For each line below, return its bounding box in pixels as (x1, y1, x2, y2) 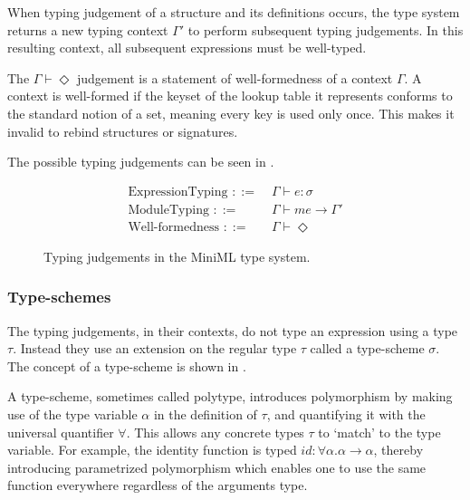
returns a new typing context (7, 20, 168, 39)
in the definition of (153, 405, 257, 424)
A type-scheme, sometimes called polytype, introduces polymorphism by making (7, 387, 453, 406)
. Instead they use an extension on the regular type (13, 339, 297, 358)
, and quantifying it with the (266, 405, 426, 424)
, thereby (373, 440, 424, 459)
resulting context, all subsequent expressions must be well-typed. (7, 38, 367, 57)
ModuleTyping (128, 203, 209, 216)
